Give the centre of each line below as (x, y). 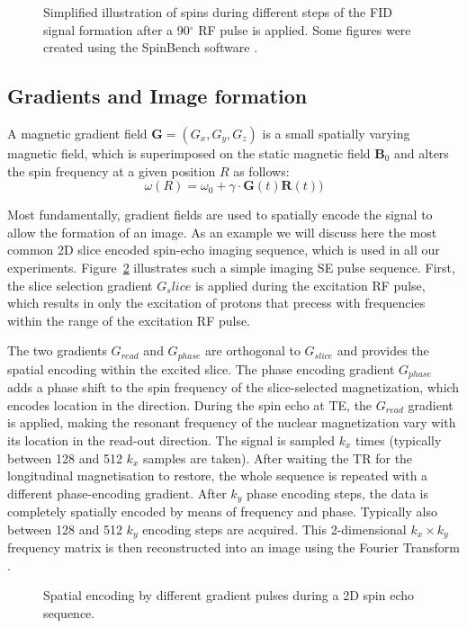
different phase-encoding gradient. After (117, 493)
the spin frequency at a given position (112, 170)
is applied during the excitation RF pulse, (310, 285)
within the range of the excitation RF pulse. (129, 320)
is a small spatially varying (336, 133)
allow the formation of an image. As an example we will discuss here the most (222, 232)
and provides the (383, 350)
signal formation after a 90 (117, 29)
